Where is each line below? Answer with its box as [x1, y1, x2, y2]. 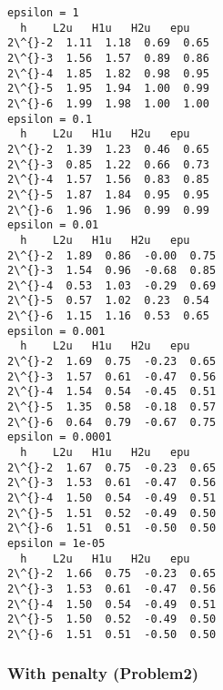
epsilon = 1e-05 [7, 536, 106, 550]
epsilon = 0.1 [7, 112, 93, 126]
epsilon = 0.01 [7, 218, 99, 232]
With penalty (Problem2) [7, 662, 199, 685]
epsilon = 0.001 [7, 324, 106, 338]
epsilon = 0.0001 [7, 431, 112, 444]
